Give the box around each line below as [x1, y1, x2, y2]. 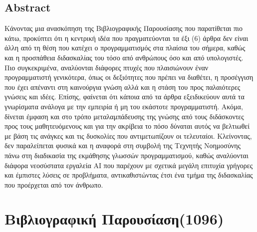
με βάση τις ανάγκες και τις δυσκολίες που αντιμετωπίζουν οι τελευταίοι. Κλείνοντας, [4, 130, 252, 141]
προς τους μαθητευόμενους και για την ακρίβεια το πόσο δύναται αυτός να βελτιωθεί [4, 121, 250, 131]
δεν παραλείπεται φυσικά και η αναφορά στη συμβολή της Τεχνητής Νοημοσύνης [4, 140, 241, 151]
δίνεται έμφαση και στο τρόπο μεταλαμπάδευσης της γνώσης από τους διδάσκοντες [4, 111, 244, 121]
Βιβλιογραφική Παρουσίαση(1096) [4, 209, 224, 229]
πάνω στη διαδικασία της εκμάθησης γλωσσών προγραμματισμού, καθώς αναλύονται [4, 150, 249, 160]
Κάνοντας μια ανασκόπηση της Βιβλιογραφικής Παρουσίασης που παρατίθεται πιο [4, 23, 243, 33]
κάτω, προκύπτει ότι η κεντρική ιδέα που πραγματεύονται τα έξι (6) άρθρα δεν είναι [4, 32, 249, 43]
